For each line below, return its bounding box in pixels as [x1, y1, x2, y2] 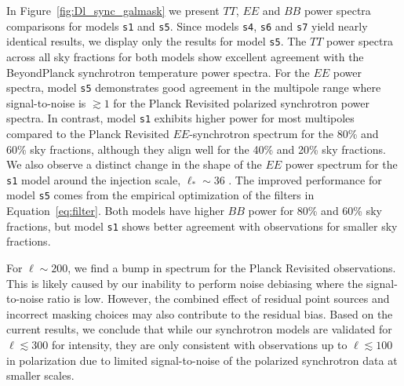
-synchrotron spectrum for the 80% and [189, 126, 379, 141]
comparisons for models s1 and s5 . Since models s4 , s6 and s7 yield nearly [6, 17, 368, 34]
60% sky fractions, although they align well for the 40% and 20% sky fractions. [6, 140, 386, 157]
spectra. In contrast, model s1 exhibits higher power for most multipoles [6, 110, 355, 126]
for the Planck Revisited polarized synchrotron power [113, 94, 369, 111]
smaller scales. [6, 367, 75, 384]
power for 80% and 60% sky [248, 202, 382, 219]
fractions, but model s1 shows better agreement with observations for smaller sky [6, 217, 398, 234]
